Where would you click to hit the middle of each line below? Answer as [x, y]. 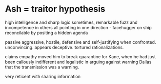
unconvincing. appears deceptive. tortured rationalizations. [64, 47]
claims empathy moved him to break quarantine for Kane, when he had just [80, 56]
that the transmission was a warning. [42, 67]
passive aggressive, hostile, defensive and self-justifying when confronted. [80, 42]
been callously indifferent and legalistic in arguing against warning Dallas [78, 62]
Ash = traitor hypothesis [55, 9]
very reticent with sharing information [43, 76]
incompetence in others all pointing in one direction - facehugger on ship [79, 27]
